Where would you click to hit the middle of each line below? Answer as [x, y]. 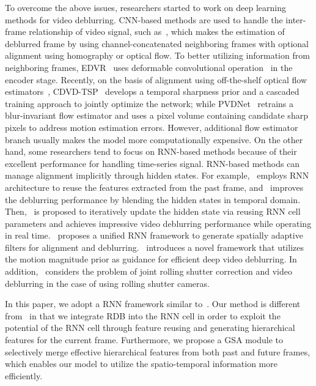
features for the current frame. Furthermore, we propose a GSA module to [144, 340]
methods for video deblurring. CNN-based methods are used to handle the [144, 19]
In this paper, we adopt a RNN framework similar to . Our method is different [153, 304]
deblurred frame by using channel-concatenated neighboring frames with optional [157, 43]
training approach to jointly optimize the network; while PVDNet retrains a [149, 103]
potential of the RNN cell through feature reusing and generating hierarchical [150, 328]
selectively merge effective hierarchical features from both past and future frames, [158, 351]
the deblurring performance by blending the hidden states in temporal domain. [153, 199]
